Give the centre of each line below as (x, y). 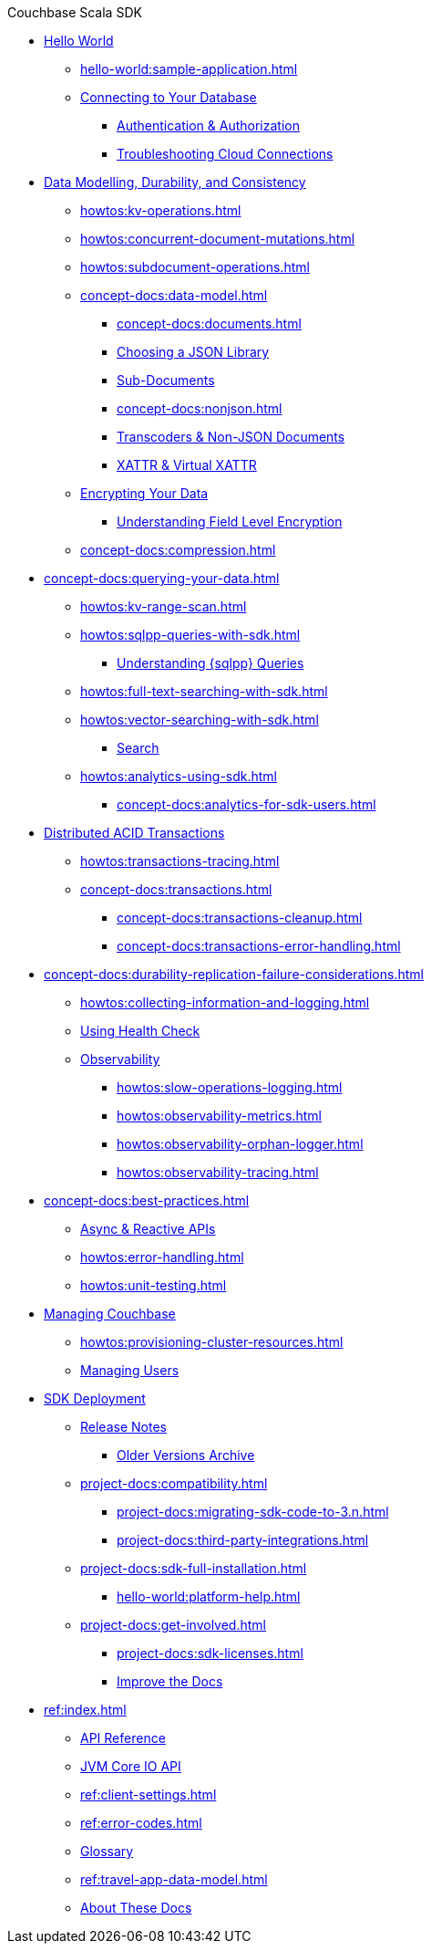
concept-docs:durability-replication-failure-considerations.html (234, 974)
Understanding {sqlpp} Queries (210, 663)
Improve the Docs (170, 1681)
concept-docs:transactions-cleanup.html (240, 918)
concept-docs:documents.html (209, 323)
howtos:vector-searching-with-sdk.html (200, 720)
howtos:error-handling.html (162, 1257)
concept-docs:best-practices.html (147, 1200)
